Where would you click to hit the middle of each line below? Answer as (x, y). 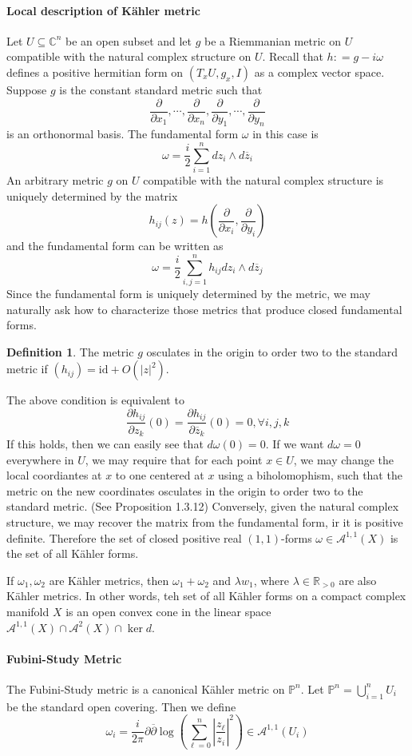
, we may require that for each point (174, 459)
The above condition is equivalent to (95, 400)
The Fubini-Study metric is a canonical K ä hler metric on (146, 688)
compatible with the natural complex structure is (263, 180)
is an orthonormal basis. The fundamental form (123, 134)
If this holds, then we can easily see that (105, 443)
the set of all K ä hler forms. (73, 553)
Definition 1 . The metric (70, 351)
